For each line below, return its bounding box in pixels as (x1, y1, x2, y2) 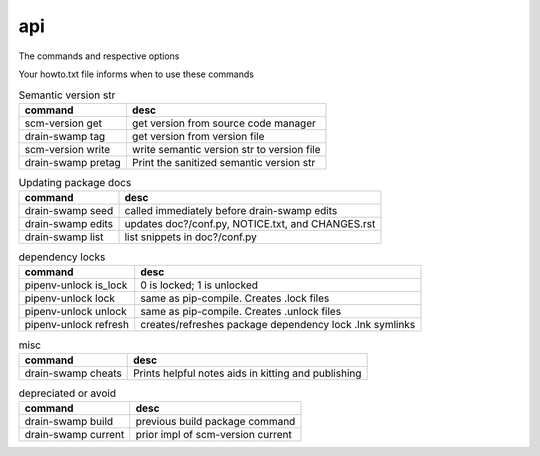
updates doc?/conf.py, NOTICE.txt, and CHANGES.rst (124, 217, 376, 231)
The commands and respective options (18, 50, 180, 62)
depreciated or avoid (18, 386, 117, 400)
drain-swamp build (24, 415, 114, 429)
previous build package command (135, 415, 296, 429)
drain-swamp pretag (24, 155, 122, 169)
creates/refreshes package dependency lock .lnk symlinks (140, 318, 416, 332)
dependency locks (18, 250, 106, 264)
